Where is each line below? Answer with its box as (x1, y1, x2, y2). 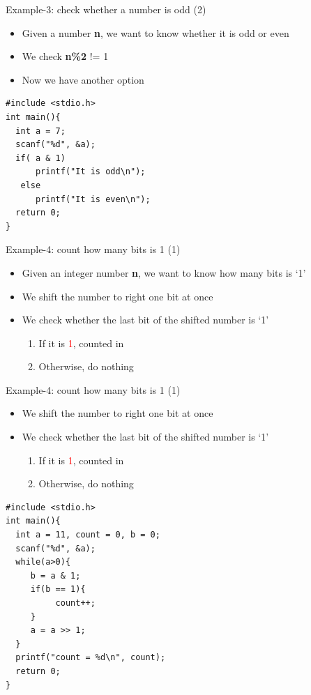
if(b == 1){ (30, 584, 86, 595)
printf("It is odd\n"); (35, 167, 146, 177)
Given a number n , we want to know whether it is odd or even (22, 25, 289, 40)
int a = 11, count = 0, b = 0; (15, 530, 160, 540)
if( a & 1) (15, 153, 66, 163)
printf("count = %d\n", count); (15, 652, 166, 663)
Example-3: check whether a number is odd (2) (6, 2, 206, 16)
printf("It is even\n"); (35, 194, 151, 204)
